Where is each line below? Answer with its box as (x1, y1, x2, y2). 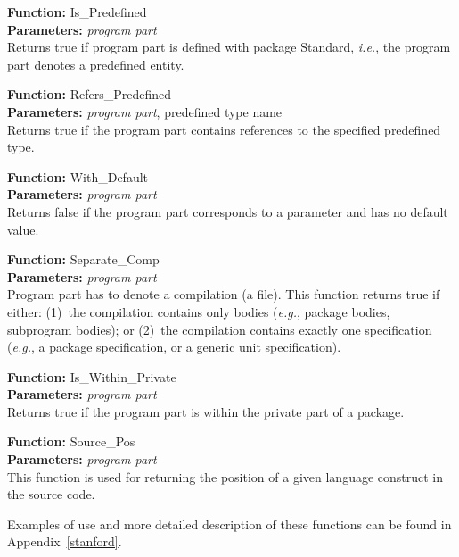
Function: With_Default (7, 167, 149, 186)
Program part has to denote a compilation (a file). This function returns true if (7, 285, 440, 303)
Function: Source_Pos (7, 432, 135, 451)
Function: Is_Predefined (7, 3, 147, 21)
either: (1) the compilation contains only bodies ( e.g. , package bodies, (7, 302, 390, 320)
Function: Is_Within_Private (7, 367, 176, 386)
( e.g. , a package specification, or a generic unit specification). (7, 337, 341, 356)
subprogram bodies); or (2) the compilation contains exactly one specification (7, 320, 432, 338)
